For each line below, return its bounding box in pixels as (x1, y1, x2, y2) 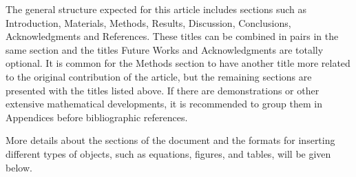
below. (6, 160, 32, 174)
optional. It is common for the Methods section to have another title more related (6, 56, 350, 70)
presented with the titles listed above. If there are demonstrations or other (6, 83, 320, 97)
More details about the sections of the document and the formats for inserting (6, 133, 335, 147)
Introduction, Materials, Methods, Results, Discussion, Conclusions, (6, 15, 291, 30)
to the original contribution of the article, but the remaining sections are (6, 69, 312, 83)
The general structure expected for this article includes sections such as (6, 2, 307, 16)
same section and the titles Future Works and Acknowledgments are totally (6, 42, 324, 56)
